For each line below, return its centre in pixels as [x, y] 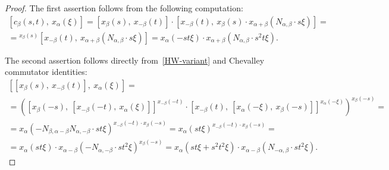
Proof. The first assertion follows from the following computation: [124, 8]
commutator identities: [46, 72]
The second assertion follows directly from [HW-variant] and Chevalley [135, 60]
